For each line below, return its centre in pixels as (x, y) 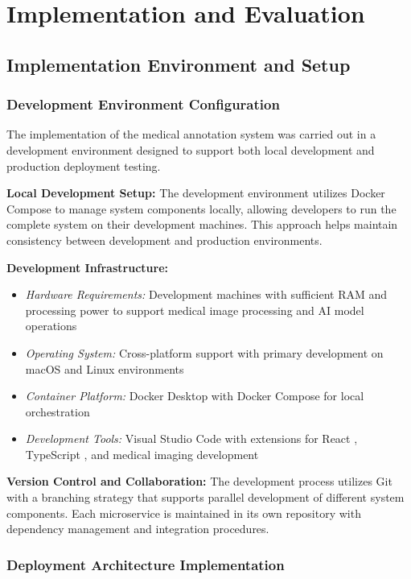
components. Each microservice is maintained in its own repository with (184, 513)
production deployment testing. (84, 165)
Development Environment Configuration (143, 104)
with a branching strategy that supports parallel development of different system (205, 497)
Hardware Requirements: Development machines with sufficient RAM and (206, 294)
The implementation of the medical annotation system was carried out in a (191, 134)
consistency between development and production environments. (164, 240)
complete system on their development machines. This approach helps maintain (202, 224)
